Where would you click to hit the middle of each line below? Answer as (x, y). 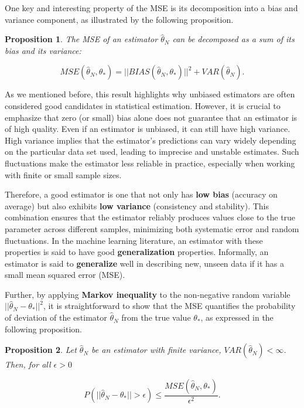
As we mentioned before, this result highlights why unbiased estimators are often (150, 94)
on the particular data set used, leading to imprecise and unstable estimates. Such (152, 152)
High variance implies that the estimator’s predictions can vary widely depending (151, 140)
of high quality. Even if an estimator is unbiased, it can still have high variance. (148, 129)
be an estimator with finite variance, (156, 350)
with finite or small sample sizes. (63, 174)
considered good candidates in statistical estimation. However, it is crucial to (143, 105)
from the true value (156, 317)
